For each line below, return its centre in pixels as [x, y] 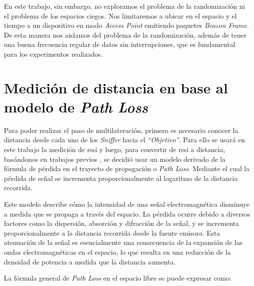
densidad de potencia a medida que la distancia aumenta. [90, 261]
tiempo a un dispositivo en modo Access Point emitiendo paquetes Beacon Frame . [127, 25]
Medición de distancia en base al [116, 87]
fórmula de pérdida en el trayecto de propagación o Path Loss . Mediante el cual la [127, 168]
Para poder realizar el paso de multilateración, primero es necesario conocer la [121, 130]
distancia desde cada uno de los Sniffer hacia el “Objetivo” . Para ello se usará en [125, 140]
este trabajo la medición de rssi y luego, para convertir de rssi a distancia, [115, 149]
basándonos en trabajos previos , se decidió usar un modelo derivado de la [115, 159]
